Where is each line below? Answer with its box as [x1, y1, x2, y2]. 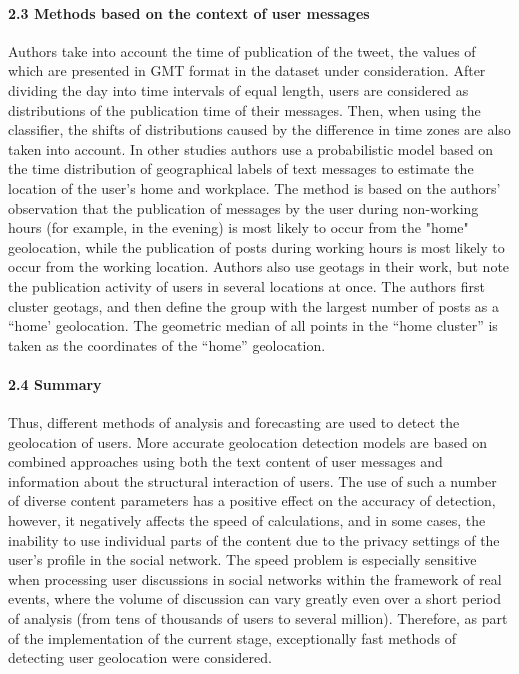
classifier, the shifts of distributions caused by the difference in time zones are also [8, 119, 511, 140]
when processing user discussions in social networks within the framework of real [8, 568, 502, 589]
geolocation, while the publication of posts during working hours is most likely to [8, 236, 505, 257]
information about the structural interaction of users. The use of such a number [8, 470, 497, 491]
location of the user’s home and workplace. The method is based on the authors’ [8, 177, 501, 198]
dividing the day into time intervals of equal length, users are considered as [8, 79, 469, 100]
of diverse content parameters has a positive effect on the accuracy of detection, [8, 490, 496, 511]
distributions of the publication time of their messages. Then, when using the [8, 99, 481, 120]
